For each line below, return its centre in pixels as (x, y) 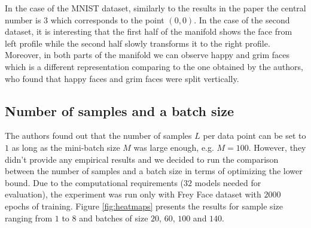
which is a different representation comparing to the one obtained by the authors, (154, 66)
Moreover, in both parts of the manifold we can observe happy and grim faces (147, 55)
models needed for (228, 182)
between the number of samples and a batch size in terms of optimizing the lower (154, 171)
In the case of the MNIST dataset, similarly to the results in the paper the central (155, 8)
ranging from (29, 218)
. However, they (277, 147)
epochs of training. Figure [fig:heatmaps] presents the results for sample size (144, 206)
